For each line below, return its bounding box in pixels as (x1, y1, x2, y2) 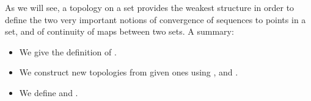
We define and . (19, 86, 78, 99)
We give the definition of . (19, 45, 117, 58)
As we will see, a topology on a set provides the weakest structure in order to (5, 1, 295, 13)
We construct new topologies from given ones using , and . (19, 66, 238, 78)
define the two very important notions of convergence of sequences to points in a (5, 13, 306, 26)
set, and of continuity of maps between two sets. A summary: (5, 25, 234, 38)
